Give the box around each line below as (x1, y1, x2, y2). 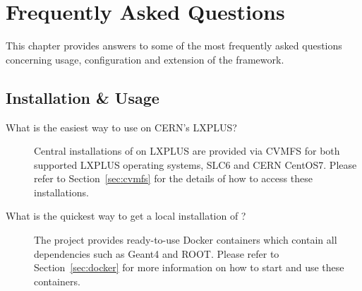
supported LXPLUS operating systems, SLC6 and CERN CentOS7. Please (34, 157, 357, 172)
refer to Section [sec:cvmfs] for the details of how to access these (34, 171, 313, 186)
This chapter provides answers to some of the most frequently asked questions (6, 38, 342, 53)
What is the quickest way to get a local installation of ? (6, 208, 246, 223)
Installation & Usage (6, 86, 159, 108)
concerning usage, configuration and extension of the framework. (6, 52, 284, 66)
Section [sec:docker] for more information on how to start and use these (34, 260, 344, 275)
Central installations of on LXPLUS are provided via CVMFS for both (34, 143, 340, 158)
